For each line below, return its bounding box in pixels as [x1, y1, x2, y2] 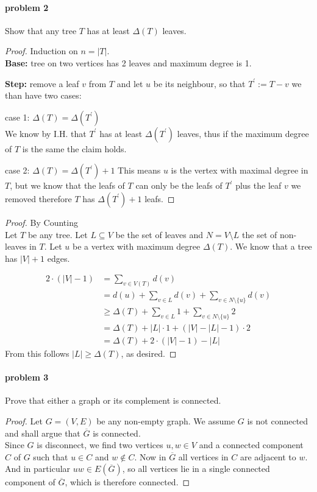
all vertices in [178, 450, 229, 463]
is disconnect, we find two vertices [37, 438, 163, 451]
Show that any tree [5, 24, 77, 37]
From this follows [5, 346, 69, 359]
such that [33, 450, 68, 463]
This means [118, 164, 161, 177]
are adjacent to [240, 450, 296, 463]
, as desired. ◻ [121, 346, 177, 359]
